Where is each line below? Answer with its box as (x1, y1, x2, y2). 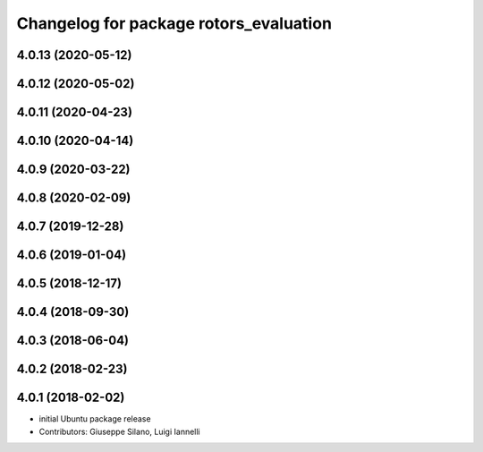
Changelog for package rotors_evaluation (16, 13, 333, 33)
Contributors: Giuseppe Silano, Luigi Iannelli (38, 426, 200, 437)
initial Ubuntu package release (38, 414, 151, 424)
